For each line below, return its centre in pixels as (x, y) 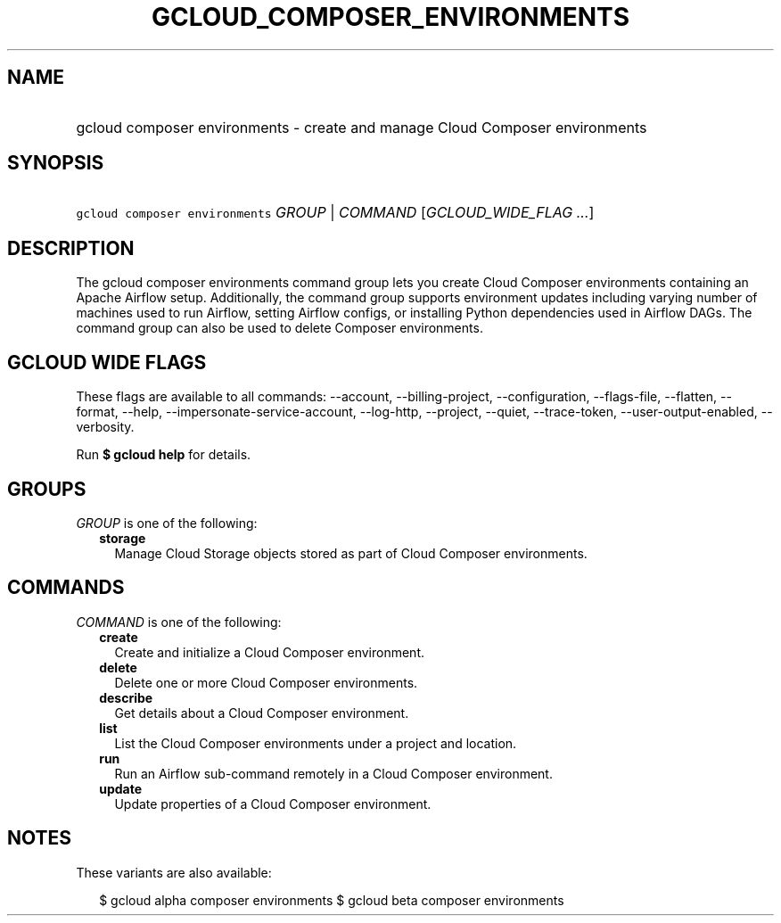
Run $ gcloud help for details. (164, 455)
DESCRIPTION (71, 248)
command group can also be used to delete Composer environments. (280, 328)
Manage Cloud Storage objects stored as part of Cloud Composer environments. (351, 553)
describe (126, 697)
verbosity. (105, 427)
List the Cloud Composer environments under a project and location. (316, 743)
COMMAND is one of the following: (179, 622)
